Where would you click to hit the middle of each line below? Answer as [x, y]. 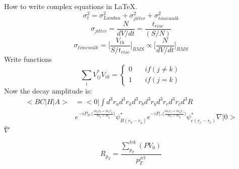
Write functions [28, 59]
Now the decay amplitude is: [48, 90]
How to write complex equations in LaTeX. [71, 6]
